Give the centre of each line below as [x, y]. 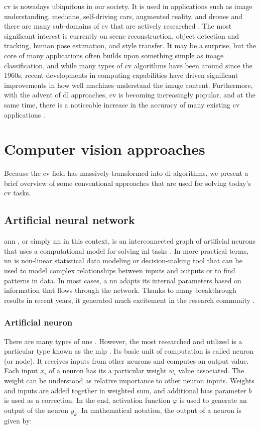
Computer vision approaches [105, 149]
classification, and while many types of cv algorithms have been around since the [128, 65]
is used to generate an [213, 400]
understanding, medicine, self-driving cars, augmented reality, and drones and [123, 16]
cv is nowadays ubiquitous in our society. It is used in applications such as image [128, 6]
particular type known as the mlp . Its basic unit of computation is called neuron [129, 351]
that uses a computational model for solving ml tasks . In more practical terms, [126, 250]
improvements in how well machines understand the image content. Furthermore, [128, 85]
